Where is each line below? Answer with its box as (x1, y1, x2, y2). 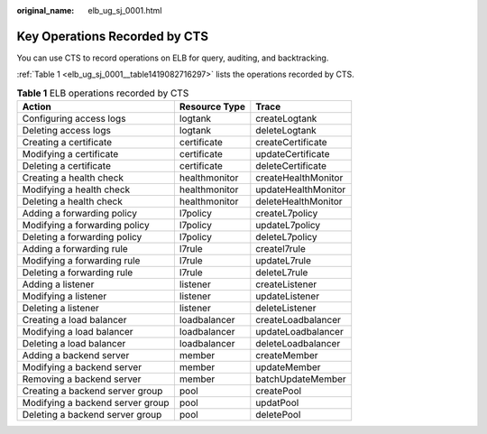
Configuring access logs (22, 113, 126, 125)
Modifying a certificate (22, 148, 119, 161)
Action (22, 100, 51, 113)
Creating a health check (22, 171, 124, 184)
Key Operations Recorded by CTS (16, 28, 209, 44)
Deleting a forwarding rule (22, 266, 133, 279)
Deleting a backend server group (22, 409, 162, 421)
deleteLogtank (255, 125, 317, 137)
